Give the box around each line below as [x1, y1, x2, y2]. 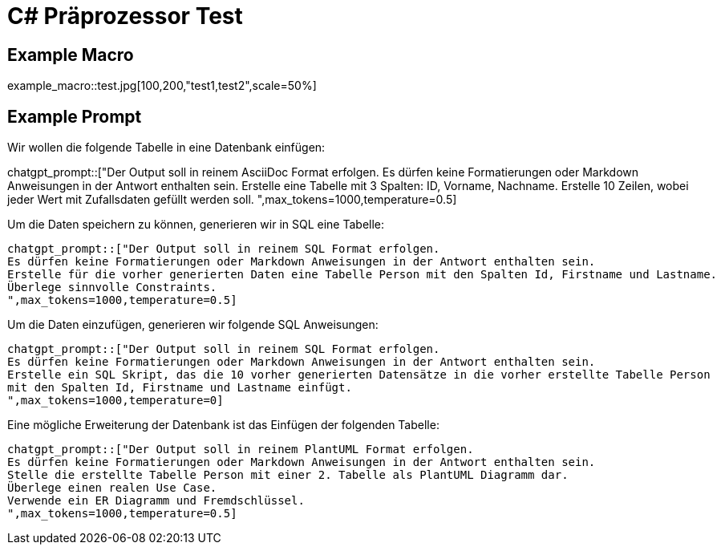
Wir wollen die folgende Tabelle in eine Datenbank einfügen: [7, 140, 326, 155]
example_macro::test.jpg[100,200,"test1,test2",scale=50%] [7, 79, 317, 93]
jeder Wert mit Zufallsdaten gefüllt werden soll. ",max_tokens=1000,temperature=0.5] [7, 192, 457, 207]
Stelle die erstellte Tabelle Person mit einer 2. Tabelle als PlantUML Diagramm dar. [7, 468, 569, 482]
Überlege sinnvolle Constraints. [7, 281, 217, 294]
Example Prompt [7, 106, 142, 127]
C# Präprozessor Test [7, 2, 243, 30]
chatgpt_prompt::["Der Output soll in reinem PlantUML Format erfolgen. [7, 443, 474, 456]
